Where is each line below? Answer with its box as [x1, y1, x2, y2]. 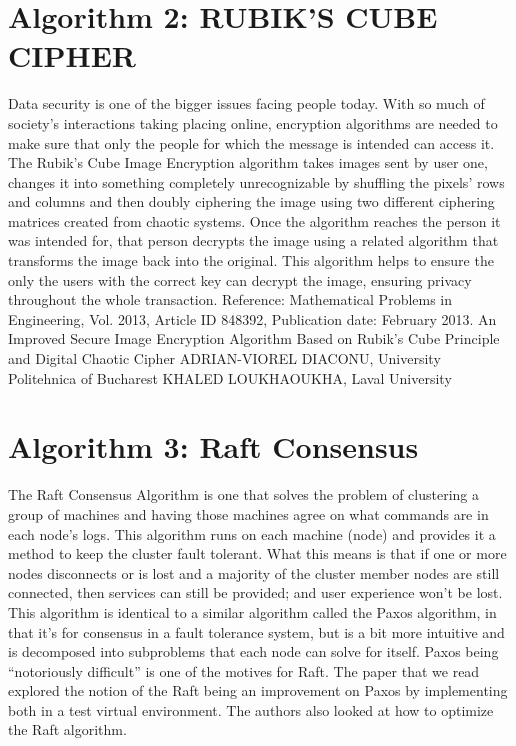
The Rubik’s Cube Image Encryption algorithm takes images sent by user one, [8, 152, 488, 173]
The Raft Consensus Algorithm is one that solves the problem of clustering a [8, 484, 479, 505]
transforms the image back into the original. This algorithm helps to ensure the [8, 250, 494, 271]
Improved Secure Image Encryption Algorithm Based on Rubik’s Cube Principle [8, 328, 500, 349]
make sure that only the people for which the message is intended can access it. [8, 132, 495, 153]
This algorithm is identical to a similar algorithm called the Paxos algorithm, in [8, 601, 497, 622]
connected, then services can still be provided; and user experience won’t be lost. [8, 582, 503, 603]
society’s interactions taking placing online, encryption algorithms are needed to [8, 112, 498, 133]
